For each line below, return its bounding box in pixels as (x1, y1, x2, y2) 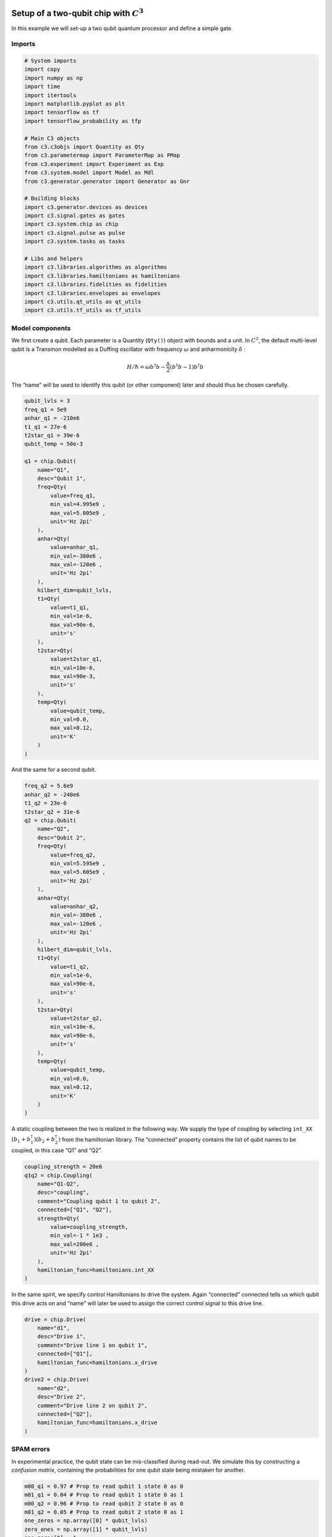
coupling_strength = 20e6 (24, 1163, 103, 1171)
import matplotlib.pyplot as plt (24, 100, 125, 108)
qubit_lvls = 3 (24, 397, 70, 405)
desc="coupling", (37, 1189, 90, 1196)
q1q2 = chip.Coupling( (24, 1172, 93, 1179)
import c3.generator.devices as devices (24, 203, 148, 210)
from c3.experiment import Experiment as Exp (24, 160, 164, 167)
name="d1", (37, 1325, 70, 1332)
